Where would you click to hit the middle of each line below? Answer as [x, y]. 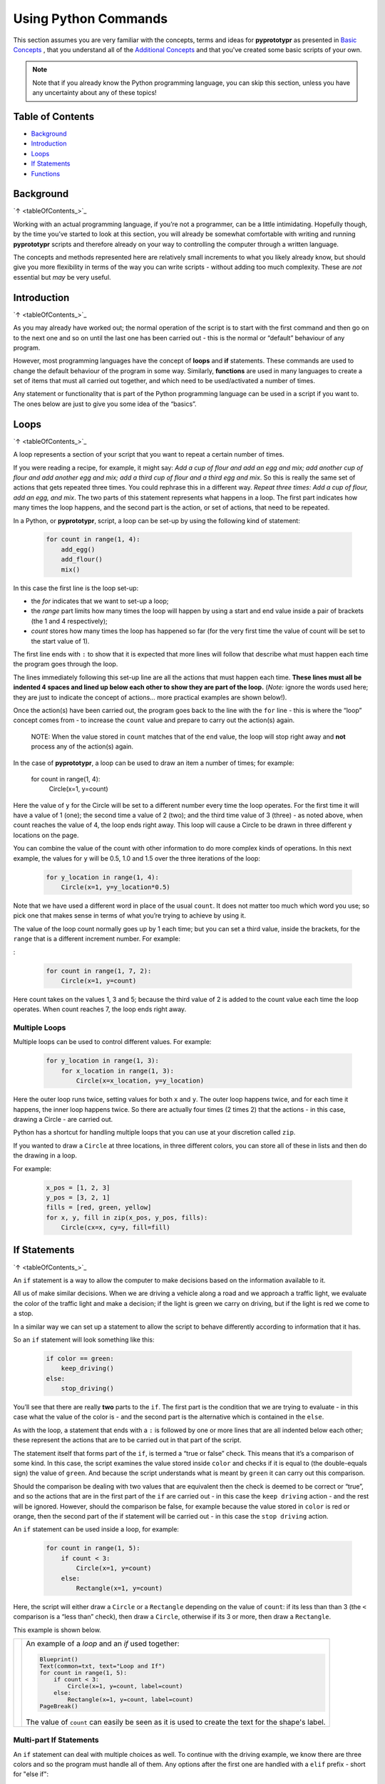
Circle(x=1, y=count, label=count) [125, 1686]
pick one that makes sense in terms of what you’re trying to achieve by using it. [129, 916]
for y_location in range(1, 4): [103, 877]
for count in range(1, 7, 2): [99, 971]
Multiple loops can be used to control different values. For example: [112, 1042]
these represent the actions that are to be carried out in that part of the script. [127, 1440]
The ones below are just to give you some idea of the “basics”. [105, 404]
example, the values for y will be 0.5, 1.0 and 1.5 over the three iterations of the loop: [137, 858]
